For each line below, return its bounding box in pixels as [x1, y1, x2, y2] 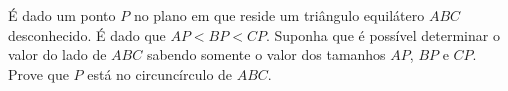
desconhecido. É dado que [8, 24, 166, 45]
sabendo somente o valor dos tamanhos [146, 44, 386, 65]
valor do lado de [8, 44, 107, 65]
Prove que [8, 63, 69, 84]
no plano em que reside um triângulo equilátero [133, 5, 425, 25]
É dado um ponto [8, 5, 116, 25]
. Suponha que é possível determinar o [265, 24, 500, 45]
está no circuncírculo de [87, 63, 233, 84]
